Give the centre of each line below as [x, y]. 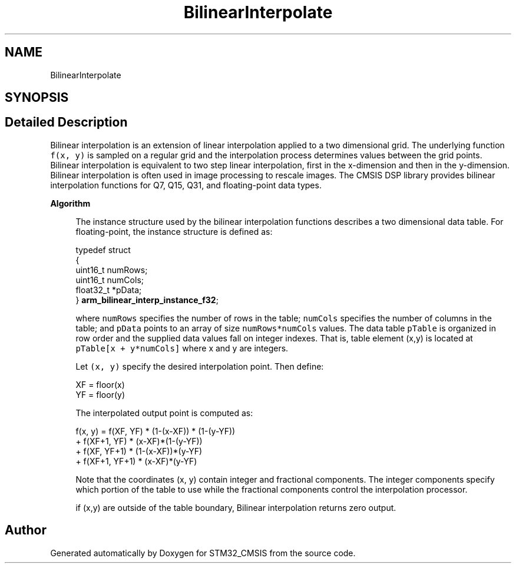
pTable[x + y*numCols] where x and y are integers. [182, 348]
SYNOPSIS [37, 98]
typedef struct [103, 250]
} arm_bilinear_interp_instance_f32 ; [147, 300]
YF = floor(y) [100, 394]
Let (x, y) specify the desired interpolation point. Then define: [200, 366]
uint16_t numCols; [110, 280]
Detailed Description [66, 122]
